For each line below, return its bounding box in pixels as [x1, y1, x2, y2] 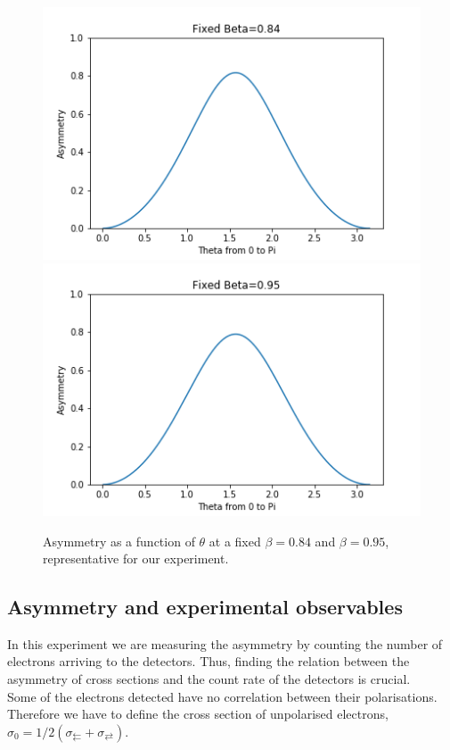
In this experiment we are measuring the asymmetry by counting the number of [7, 634, 443, 653]
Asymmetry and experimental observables [7, 593, 403, 621]
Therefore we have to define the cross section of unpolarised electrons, [7, 704, 389, 723]
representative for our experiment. [43, 549, 229, 568]
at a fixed [209, 531, 261, 550]
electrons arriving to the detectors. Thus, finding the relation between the [7, 652, 410, 671]
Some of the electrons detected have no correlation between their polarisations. [7, 687, 438, 705]
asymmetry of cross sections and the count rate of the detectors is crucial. [7, 670, 411, 688]
